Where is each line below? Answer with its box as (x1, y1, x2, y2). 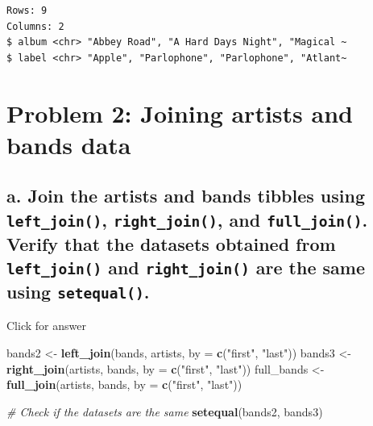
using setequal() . (6, 279, 150, 304)
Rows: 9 (6, 5, 48, 16)
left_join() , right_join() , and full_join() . (6, 207, 368, 232)
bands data (6, 127, 131, 161)
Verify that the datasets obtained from (6, 231, 336, 256)
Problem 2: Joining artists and (6, 96, 353, 129)
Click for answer (6, 317, 86, 334)
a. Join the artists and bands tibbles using (6, 183, 365, 208)
